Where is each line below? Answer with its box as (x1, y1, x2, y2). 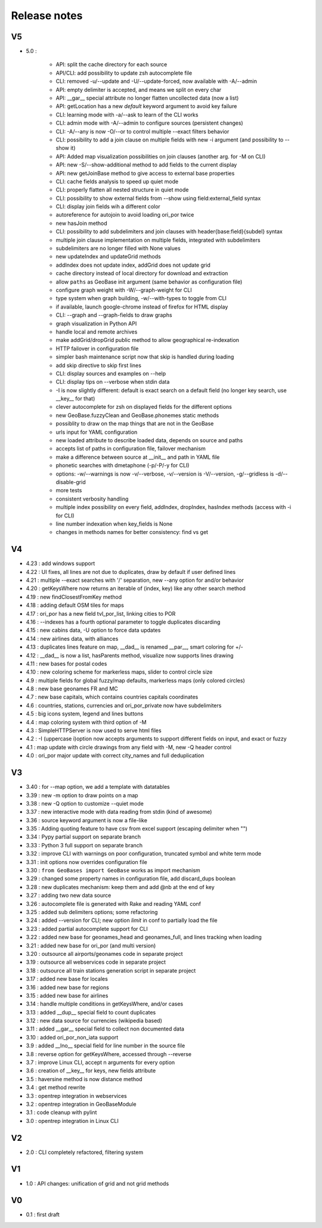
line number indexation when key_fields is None (55, 520, 173, 527)
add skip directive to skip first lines (55, 362, 141, 369)
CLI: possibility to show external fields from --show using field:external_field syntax (55, 195, 261, 202)
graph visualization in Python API (55, 320, 137, 327)
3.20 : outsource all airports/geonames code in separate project (26, 950, 183, 957)
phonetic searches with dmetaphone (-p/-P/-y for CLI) (55, 462, 190, 469)
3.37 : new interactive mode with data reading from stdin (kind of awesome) (26, 809, 212, 816)
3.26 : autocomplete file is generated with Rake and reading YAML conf (26, 900, 201, 907)
